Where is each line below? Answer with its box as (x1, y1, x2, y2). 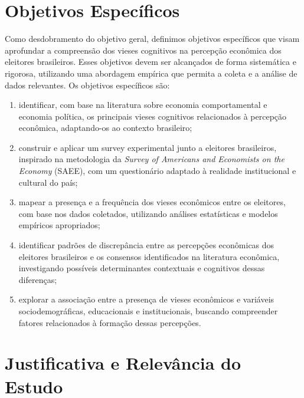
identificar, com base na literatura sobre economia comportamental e (18, 98, 267, 111)
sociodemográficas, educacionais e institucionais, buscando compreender (18, 305, 278, 317)
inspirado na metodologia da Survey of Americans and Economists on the (18, 153, 285, 165)
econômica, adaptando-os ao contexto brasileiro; (18, 121, 192, 134)
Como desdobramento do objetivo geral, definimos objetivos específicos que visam (5, 32, 300, 45)
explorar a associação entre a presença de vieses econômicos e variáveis (18, 293, 274, 305)
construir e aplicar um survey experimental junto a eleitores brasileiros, (18, 141, 277, 153)
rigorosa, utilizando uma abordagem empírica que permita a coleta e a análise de (5, 67, 298, 79)
